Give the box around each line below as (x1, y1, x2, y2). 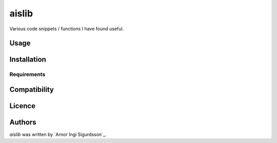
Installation (9, 55, 46, 64)
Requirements (9, 71, 46, 78)
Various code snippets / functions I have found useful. (9, 26, 124, 32)
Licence (9, 101, 36, 110)
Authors (9, 118, 36, 127)
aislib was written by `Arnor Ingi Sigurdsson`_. (9, 131, 107, 138)
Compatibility (9, 85, 54, 94)
